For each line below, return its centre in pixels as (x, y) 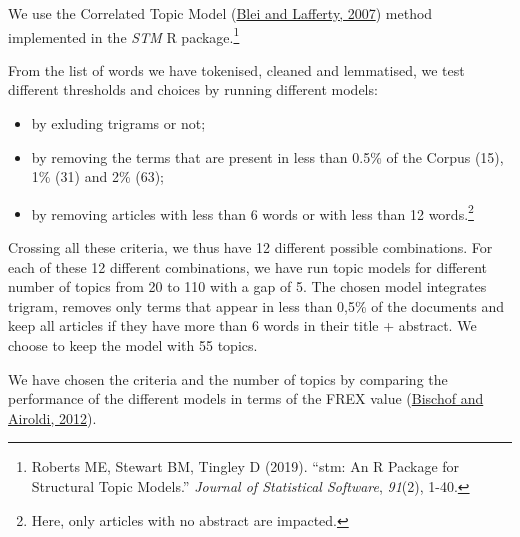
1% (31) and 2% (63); (98, 176)
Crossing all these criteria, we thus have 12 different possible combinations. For (250, 247)
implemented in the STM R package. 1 (124, 35)
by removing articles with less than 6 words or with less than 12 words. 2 (252, 212)
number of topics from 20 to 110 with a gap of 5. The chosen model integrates (247, 286)
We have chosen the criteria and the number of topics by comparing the (228, 378)
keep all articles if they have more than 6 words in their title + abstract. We (242, 325)
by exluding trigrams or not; (118, 123)
